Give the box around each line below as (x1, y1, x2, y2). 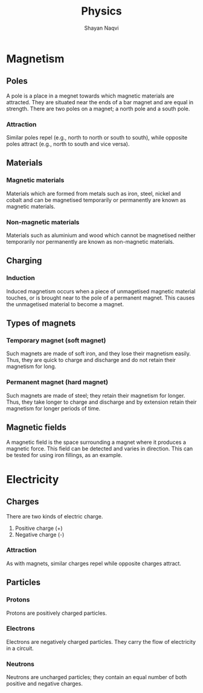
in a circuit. (6, 644, 34, 652)
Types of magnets (6, 318, 76, 329)
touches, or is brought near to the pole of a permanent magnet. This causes (6, 294, 195, 301)
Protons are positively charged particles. (6, 609, 107, 617)
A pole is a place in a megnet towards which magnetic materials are (6, 92, 175, 99)
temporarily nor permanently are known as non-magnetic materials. (6, 238, 175, 246)
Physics (81, 4, 122, 18)
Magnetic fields (6, 423, 66, 433)
